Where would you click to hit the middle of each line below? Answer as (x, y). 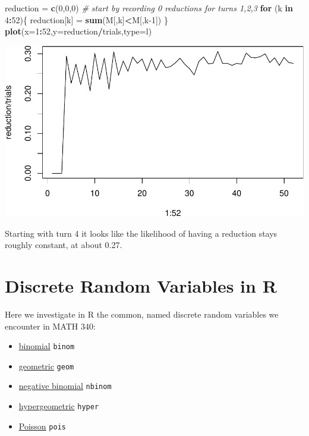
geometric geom (46, 366)
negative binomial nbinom (65, 386)
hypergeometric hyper (59, 406)
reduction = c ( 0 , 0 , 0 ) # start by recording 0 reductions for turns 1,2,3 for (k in (149, 8)
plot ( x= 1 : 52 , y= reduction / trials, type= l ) (78, 31)
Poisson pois (42, 426)
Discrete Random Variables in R (141, 286)
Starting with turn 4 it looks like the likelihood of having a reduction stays (141, 233)
